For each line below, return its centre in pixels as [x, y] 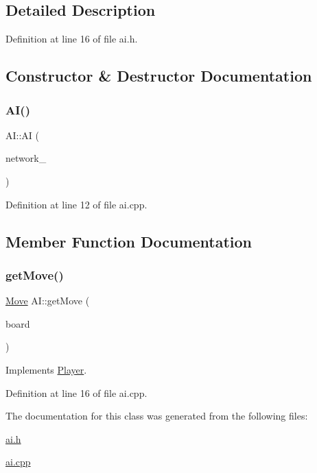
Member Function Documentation [129, 241]
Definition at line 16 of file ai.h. [72, 39]
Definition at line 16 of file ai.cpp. [77, 392]
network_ [26, 158]
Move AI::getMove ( [48, 301]
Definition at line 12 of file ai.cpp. [77, 204]
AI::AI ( [22, 135]
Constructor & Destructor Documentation [159, 76]
